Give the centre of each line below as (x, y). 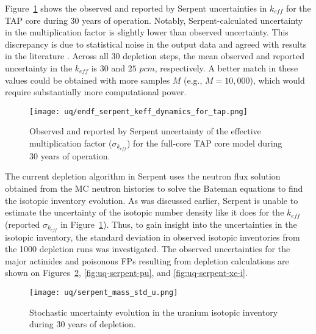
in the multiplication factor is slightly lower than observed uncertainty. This (147, 32)
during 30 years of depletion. (83, 324)
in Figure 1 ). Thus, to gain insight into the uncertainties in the (179, 224)
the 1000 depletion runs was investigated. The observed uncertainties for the (148, 249)
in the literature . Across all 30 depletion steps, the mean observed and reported (155, 56)
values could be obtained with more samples (88, 80)
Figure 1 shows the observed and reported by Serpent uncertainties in (136, 8)
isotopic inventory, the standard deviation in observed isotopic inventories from (153, 237)
